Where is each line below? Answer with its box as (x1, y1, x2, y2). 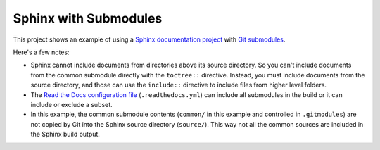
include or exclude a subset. (30, 100, 113, 108)
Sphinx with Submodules (13, 11, 163, 26)
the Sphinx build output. (30, 130, 100, 139)
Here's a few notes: (13, 48, 70, 56)
